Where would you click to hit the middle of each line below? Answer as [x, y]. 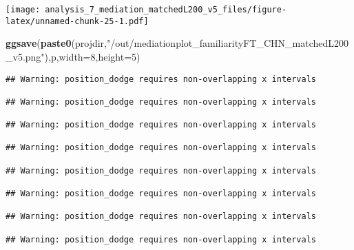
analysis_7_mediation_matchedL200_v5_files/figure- [166, 10]
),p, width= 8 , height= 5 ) [92, 56]
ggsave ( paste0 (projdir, [56, 43]
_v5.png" [25, 56]
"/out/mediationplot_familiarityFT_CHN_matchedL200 [228, 43]
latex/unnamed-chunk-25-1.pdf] [77, 21]
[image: [23, 10]
